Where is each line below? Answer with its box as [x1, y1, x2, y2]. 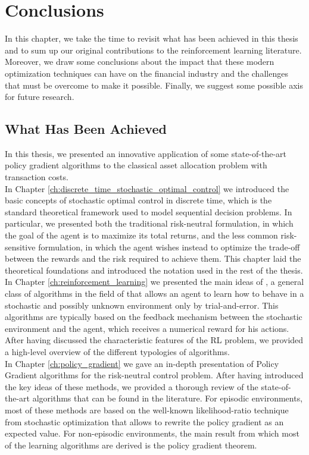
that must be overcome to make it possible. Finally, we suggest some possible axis [5, 79, 303, 91]
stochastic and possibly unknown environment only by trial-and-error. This [5, 299, 279, 311]
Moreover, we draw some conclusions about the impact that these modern [5, 55, 274, 68]
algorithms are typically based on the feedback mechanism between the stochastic [5, 310, 302, 323]
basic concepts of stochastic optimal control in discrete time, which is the [5, 194, 272, 206]
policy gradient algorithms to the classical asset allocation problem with [5, 159, 267, 171]
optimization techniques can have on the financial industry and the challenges [5, 67, 288, 79]
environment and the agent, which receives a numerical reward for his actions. [5, 322, 289, 334]
